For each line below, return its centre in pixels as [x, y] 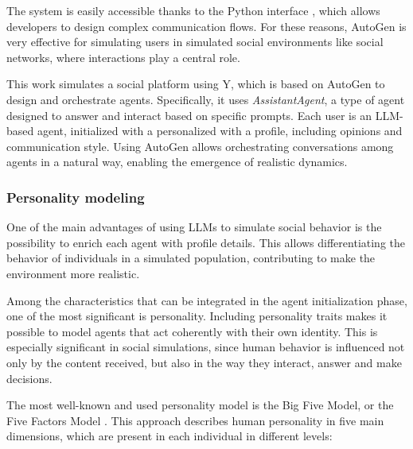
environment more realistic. [73, 273]
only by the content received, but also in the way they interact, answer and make [204, 362]
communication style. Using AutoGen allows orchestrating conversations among [200, 146]
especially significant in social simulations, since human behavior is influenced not [206, 347]
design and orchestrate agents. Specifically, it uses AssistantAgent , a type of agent [206, 99]
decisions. [29, 378]
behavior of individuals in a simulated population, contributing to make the [191, 258]
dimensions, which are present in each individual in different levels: [169, 436]
